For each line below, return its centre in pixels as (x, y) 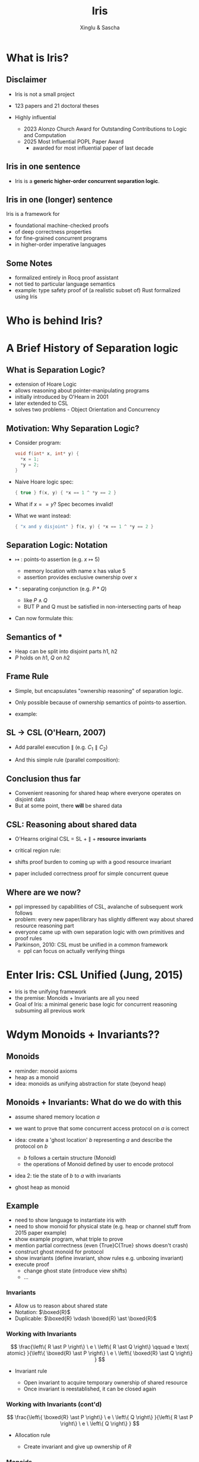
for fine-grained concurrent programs (61, 238)
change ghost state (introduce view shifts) (75, 1271)
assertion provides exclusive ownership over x (80, 577)
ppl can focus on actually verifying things (74, 951)
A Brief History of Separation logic (92, 348)
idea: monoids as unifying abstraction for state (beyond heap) (90, 1083)
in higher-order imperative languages (60, 244)
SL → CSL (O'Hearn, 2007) (56, 732)
